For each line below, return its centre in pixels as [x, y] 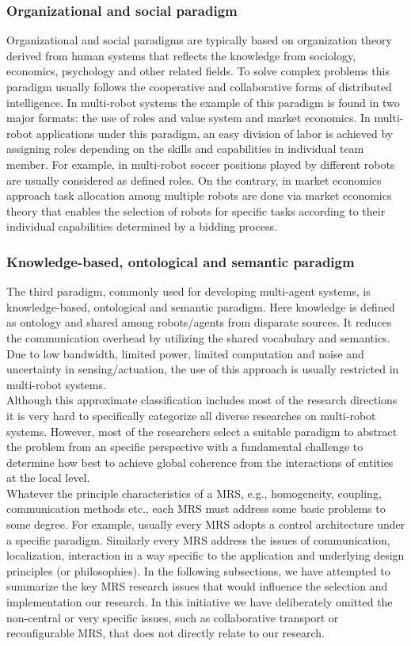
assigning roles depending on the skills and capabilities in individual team [185, 149]
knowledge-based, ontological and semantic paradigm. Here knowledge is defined [201, 306]
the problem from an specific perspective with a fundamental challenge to [185, 447]
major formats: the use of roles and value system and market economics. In [188, 118]
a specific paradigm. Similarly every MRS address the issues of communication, [198, 539]
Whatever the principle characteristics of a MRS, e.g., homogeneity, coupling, [194, 493]
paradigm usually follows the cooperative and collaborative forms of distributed [199, 86]
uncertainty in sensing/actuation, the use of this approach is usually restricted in [203, 369]
